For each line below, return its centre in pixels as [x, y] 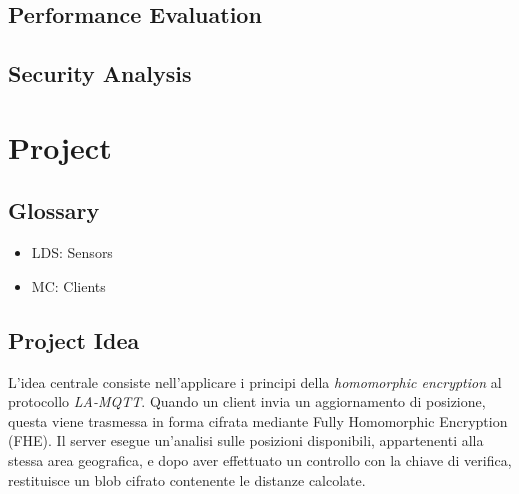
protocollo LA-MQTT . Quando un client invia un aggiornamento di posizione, [247, 401]
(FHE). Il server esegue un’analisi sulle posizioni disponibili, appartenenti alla [246, 440]
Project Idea [74, 339]
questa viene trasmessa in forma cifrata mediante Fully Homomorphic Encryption [258, 420]
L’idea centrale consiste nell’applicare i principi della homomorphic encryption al [255, 381]
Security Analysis [100, 73]
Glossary [54, 210]
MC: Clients [68, 285]
